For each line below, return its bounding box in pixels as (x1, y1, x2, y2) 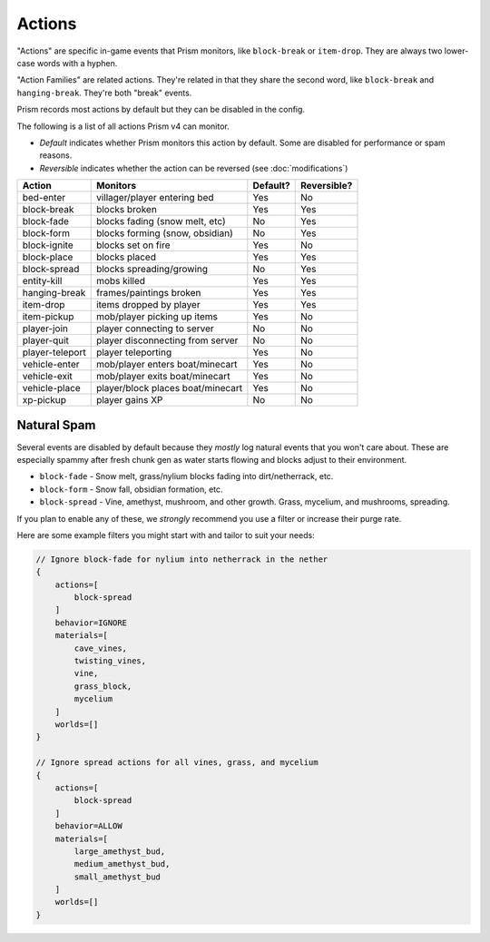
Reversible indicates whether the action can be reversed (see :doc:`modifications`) (39, 162, 348, 173)
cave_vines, (73, 643, 127, 653)
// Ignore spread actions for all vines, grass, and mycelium (35, 758, 318, 768)
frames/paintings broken (95, 287, 201, 299)
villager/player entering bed (95, 191, 214, 204)
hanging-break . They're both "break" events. (16, 87, 192, 98)
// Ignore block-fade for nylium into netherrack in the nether (35, 554, 328, 564)
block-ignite (22, 239, 73, 251)
